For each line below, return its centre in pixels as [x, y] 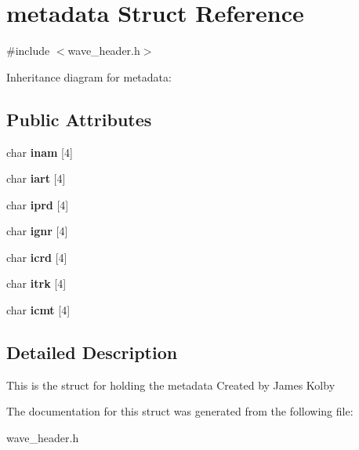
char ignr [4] [37, 231]
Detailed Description [92, 352]
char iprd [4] [38, 204]
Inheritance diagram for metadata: [89, 76]
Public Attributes [79, 119]
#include [28, 51]
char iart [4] [36, 178]
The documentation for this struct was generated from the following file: [180, 411]
